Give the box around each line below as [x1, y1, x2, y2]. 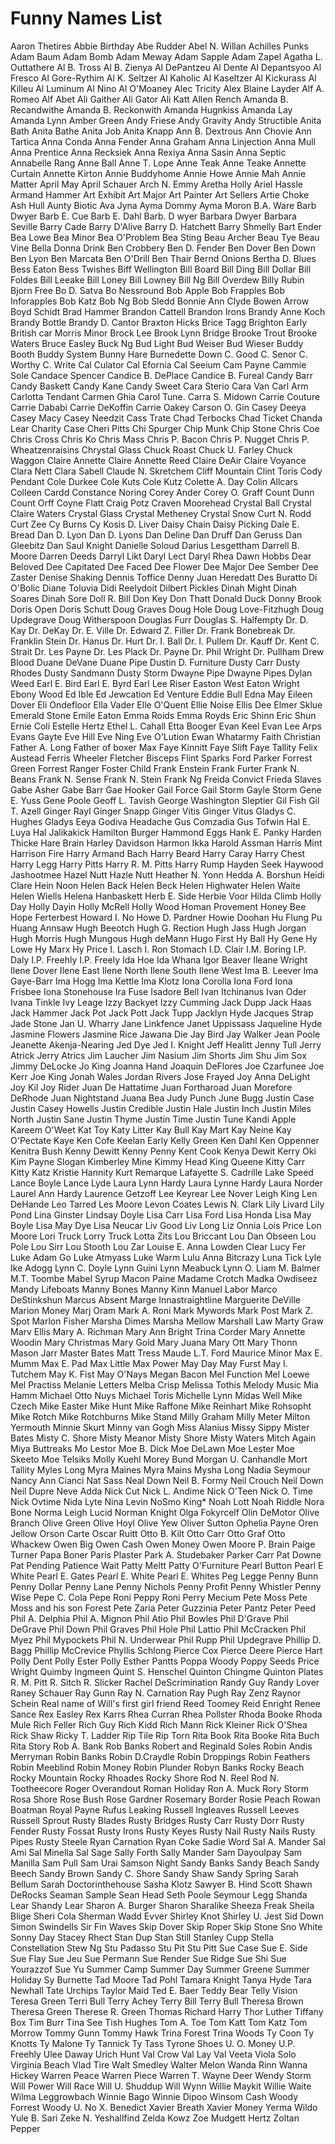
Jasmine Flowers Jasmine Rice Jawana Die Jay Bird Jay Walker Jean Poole [10, 1028, 321, 1040]
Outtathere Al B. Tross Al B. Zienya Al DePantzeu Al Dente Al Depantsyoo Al [10, 61, 322, 73]
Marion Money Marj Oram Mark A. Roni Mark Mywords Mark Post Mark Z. [10, 1304, 314, 1316]
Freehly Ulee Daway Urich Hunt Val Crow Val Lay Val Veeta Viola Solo [10, 2048, 297, 2060]
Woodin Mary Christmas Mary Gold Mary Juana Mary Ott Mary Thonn [10, 1336, 298, 1348]
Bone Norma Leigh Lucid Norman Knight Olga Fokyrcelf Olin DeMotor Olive [10, 1506, 320, 1518]
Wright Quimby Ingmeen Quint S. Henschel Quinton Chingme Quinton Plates [10, 1665, 324, 1677]
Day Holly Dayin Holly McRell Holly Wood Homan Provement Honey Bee [10, 900, 307, 912]
